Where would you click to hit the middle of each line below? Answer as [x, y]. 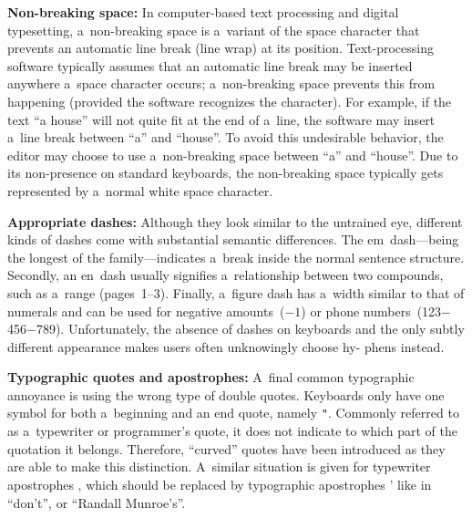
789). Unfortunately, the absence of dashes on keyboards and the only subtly [250, 329]
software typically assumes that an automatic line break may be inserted [210, 65]
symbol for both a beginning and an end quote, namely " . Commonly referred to [233, 413]
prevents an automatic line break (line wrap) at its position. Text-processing [221, 48]
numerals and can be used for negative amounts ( [146, 311]
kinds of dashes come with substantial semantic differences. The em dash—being [233, 239]
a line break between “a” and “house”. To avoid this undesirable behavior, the [226, 137]
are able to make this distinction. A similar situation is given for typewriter [219, 466]
